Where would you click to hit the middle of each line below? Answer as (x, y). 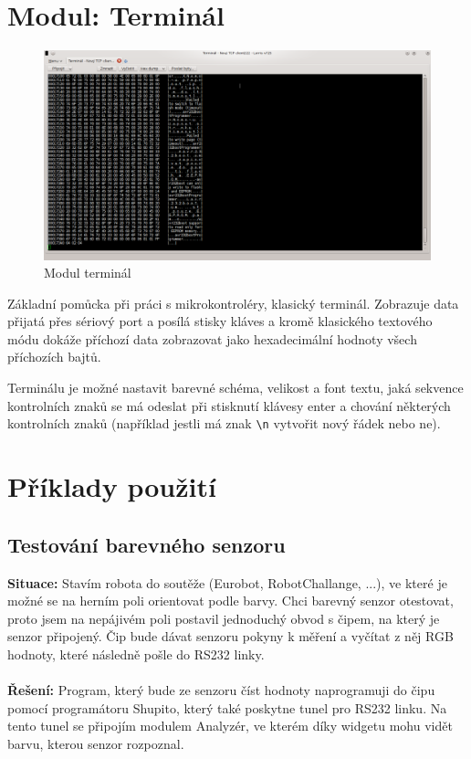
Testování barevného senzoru (147, 544)
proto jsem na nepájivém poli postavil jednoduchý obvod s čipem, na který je (224, 618)
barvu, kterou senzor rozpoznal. (96, 743)
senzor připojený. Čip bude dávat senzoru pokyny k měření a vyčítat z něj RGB (230, 636)
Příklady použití (112, 486)
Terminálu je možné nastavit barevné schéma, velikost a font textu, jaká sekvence (235, 388)
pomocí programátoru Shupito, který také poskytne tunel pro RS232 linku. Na (227, 707)
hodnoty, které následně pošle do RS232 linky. (136, 654)
